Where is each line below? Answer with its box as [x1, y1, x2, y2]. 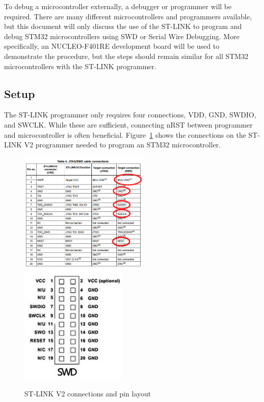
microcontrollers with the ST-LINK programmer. [4, 60, 156, 71]
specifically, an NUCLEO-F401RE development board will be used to [4, 41, 219, 51]
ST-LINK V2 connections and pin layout [24, 388, 151, 399]
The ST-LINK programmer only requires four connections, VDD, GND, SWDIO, [4, 109, 256, 120]
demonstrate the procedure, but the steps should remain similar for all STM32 [4, 50, 248, 61]
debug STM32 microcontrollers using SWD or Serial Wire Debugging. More [4, 30, 240, 41]
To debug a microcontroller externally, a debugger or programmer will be [4, 1, 232, 11]
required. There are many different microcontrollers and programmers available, [4, 11, 252, 21]
